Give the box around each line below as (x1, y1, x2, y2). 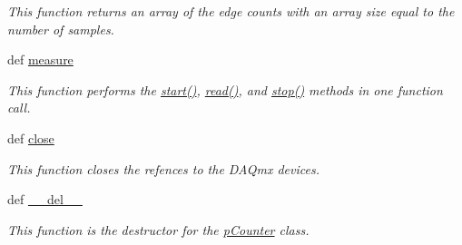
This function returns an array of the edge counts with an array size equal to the (7, 2, 455, 20)
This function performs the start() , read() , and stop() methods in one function (7, 80, 443, 99)
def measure (7, 50, 74, 69)
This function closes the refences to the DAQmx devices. (7, 159, 319, 178)
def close (7, 128, 54, 147)
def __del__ (7, 190, 83, 209)
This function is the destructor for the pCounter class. (7, 220, 310, 239)
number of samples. (7, 19, 114, 38)
